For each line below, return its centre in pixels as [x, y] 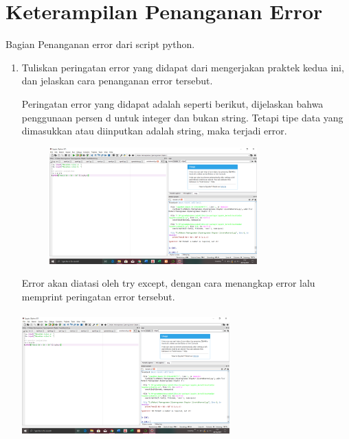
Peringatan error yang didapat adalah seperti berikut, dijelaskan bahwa [172, 103]
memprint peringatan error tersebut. [98, 296]
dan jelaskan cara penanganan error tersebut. [117, 81]
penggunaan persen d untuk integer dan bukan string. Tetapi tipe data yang [182, 117]
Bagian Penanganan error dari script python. [100, 44]
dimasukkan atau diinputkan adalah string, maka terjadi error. [154, 131]
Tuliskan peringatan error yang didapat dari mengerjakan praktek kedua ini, [183, 67]
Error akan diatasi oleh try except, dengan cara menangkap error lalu [168, 283]
